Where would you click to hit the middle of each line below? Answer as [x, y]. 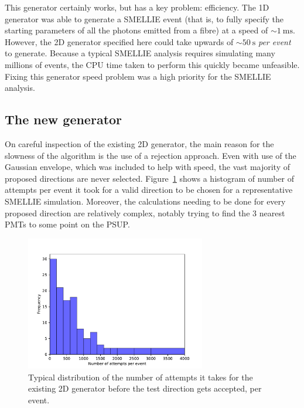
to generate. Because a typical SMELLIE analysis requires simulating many [140, 53]
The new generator [64, 119]
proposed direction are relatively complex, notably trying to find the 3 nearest [145, 212]
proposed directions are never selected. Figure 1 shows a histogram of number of [150, 178]
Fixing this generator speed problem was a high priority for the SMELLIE [138, 76]
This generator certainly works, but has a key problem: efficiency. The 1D [137, 7]
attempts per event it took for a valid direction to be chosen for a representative [149, 190]
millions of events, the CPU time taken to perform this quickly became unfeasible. [152, 64]
